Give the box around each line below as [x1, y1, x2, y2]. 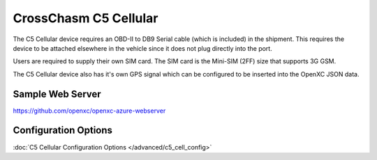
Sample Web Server [13, 88, 101, 100]
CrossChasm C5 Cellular [13, 10, 158, 26]
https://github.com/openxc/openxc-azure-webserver [13, 106, 166, 115]
